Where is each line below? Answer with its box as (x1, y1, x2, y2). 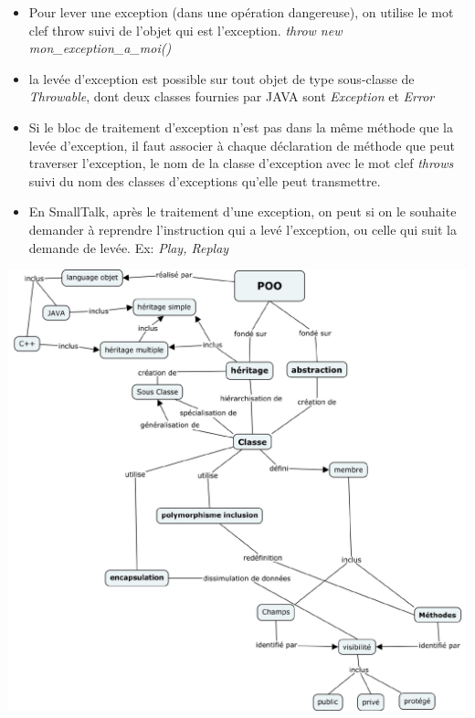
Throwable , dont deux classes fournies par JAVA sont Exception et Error (28, 87, 435, 106)
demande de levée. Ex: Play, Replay (28, 238, 229, 257)
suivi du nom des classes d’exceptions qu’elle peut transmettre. (28, 171, 381, 190)
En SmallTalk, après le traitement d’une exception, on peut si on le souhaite (28, 202, 457, 221)
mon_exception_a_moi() (28, 38, 172, 58)
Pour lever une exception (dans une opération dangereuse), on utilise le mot (28, 3, 454, 21)
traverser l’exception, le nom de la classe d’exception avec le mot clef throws (28, 153, 454, 173)
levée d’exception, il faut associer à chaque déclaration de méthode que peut (28, 135, 455, 154)
